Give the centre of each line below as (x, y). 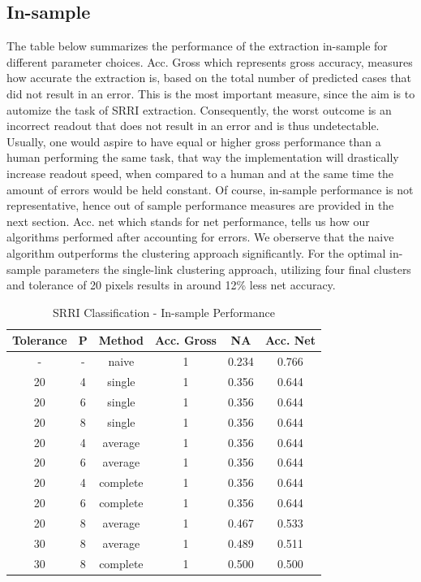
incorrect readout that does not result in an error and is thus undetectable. (193, 126)
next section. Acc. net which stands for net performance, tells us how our (188, 221)
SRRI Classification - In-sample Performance (164, 312)
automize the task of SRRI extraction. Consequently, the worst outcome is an (199, 109)
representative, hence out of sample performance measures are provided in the (200, 205)
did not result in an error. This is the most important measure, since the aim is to (211, 93)
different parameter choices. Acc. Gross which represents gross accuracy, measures (210, 61)
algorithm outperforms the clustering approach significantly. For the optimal (196, 252)
